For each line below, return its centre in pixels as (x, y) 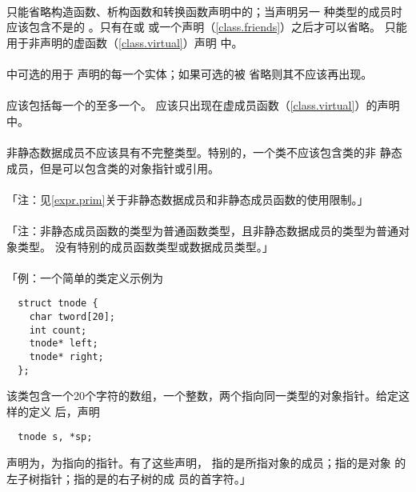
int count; (58, 330)
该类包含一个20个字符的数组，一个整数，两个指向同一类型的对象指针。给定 (202, 396)
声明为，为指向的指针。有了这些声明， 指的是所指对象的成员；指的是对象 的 (206, 463)
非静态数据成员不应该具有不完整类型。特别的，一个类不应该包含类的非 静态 (204, 152)
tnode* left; (64, 344)
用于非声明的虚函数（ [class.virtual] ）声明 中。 (125, 42)
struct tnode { (58, 304)
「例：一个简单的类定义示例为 (85, 277)
